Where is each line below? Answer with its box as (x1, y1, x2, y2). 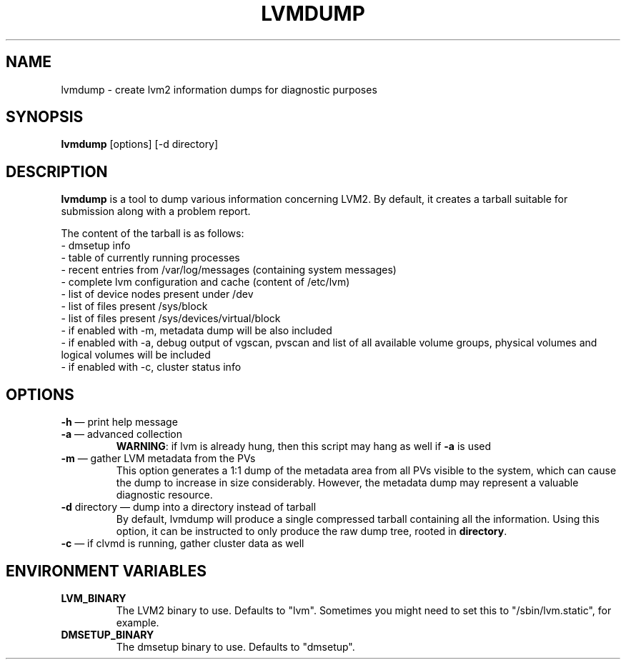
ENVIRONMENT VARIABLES (6, 561, 207, 580)
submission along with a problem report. (61, 205, 251, 218)
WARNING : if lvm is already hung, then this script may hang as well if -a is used (116, 440, 492, 453)
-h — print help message (61, 416, 178, 429)
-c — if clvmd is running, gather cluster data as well (61, 537, 304, 550)
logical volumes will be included (61, 349, 211, 361)
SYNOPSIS (6, 108, 84, 126)
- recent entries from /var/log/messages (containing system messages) (61, 264, 397, 276)
